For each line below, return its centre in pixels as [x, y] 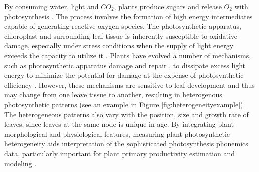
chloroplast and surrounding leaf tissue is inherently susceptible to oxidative [121, 35]
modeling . [20, 163]
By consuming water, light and [51, 6]
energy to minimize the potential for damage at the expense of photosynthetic [124, 75]
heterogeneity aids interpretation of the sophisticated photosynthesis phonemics [126, 144]
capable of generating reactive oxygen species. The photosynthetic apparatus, [123, 26]
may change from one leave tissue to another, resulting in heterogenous [113, 95]
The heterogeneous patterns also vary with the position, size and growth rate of [126, 114]
